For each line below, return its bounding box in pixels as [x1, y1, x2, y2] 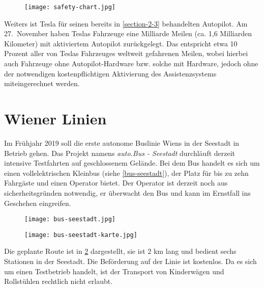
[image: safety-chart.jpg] [24, 4, 115, 11]
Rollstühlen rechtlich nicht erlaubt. [4, 276, 113, 286]
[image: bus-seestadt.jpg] [24, 216, 115, 223]
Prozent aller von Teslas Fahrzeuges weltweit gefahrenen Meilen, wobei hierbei [4, 48, 248, 59]
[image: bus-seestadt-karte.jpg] [24, 231, 137, 239]
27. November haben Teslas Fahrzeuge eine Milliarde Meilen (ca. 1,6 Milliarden [4, 28, 252, 39]
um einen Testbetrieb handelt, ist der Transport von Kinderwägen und [4, 266, 224, 276]
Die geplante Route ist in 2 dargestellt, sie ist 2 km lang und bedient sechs [4, 246, 237, 256]
